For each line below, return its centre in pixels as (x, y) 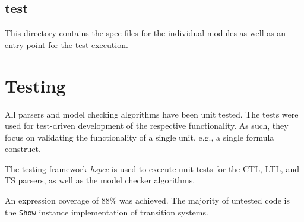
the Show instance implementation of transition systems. (107, 212)
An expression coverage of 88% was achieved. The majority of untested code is (147, 200)
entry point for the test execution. (66, 44)
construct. (23, 149)
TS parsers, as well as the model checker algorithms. (100, 180)
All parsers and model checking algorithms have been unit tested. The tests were (152, 114)
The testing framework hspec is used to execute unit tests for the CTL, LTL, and (152, 168)
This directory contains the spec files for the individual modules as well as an (145, 33)
